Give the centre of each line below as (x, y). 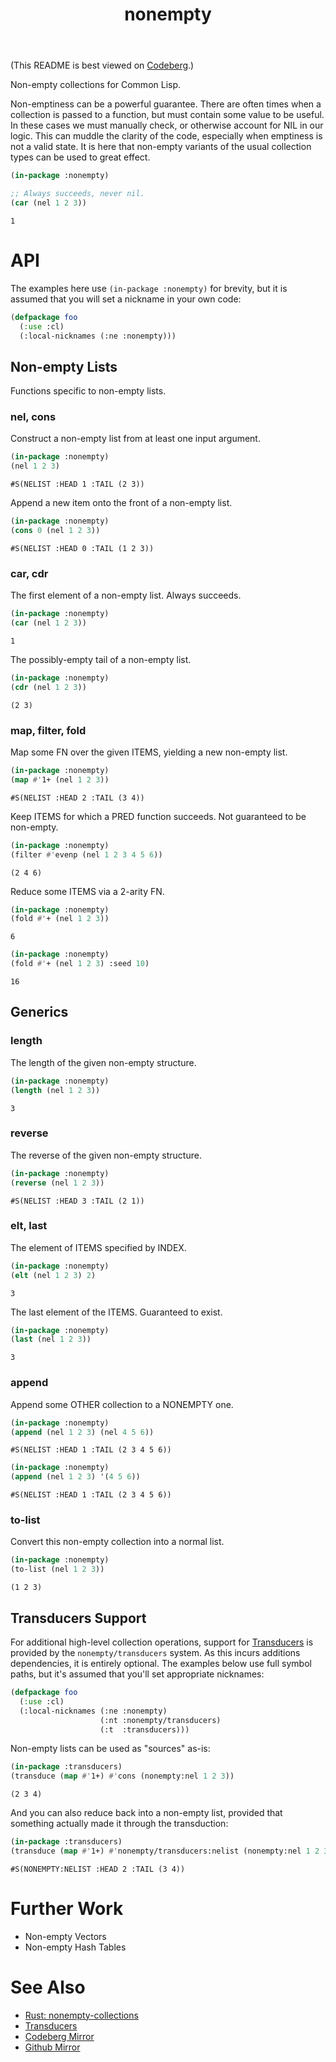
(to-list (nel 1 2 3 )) (57, 1569)
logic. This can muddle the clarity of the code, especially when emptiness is (166, 136)
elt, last (29, 1226)
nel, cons (33, 417)
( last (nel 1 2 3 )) (51, 1339)
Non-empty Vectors (65, 1936)
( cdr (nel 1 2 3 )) (48, 687)
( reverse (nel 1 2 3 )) (57, 1183)
